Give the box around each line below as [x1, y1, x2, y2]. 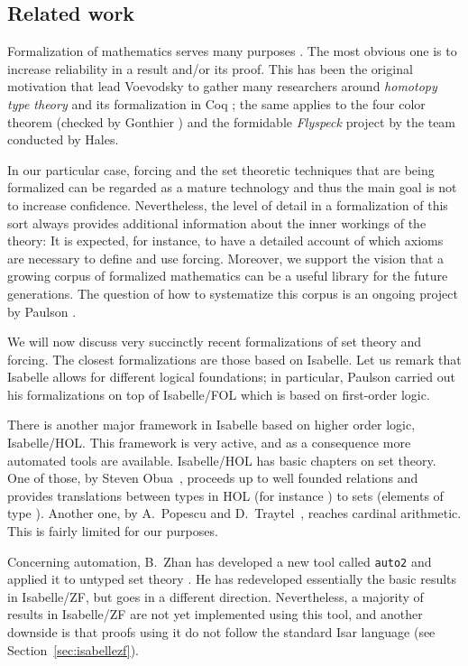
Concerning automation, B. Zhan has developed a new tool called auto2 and [7, 551, 432, 570]
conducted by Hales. [7, 130, 119, 149]
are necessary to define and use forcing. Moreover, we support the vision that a [7, 248, 444, 267]
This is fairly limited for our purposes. [7, 522, 218, 541]
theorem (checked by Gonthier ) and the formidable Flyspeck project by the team [7, 112, 456, 131]
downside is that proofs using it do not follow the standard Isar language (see [7, 623, 436, 642]
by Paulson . [7, 301, 77, 320]
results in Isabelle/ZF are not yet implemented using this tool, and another [7, 605, 423, 624]
